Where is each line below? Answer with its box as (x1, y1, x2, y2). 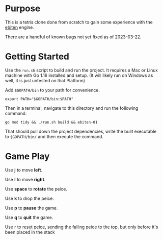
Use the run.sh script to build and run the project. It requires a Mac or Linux (5, 67, 158, 73)
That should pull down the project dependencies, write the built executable (5, 128, 157, 134)
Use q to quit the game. (5, 214, 53, 220)
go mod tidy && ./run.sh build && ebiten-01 (5, 120, 98, 125)
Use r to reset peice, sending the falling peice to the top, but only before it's (5, 224, 159, 230)
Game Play (5, 151, 50, 162)
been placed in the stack (5, 229, 55, 235)
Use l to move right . (5, 176, 46, 182)
